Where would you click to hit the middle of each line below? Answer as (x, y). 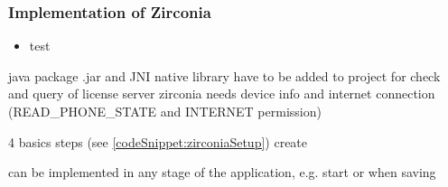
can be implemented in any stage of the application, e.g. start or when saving (222, 172)
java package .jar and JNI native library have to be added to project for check (224, 75)
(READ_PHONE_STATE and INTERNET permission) (165, 111)
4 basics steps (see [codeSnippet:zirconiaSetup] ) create (158, 141)
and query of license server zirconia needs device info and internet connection (222, 93)
